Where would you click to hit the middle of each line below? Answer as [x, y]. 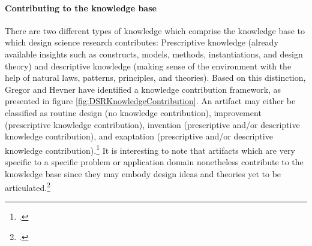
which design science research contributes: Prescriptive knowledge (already [142, 42]
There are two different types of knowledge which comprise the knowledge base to [155, 30]
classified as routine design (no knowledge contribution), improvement [133, 112]
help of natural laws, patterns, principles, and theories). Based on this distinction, [155, 78]
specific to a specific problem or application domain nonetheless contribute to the [154, 161]
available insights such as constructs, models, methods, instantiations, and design [154, 54]
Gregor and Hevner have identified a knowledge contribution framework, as [143, 89]
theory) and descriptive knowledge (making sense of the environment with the [148, 66]
